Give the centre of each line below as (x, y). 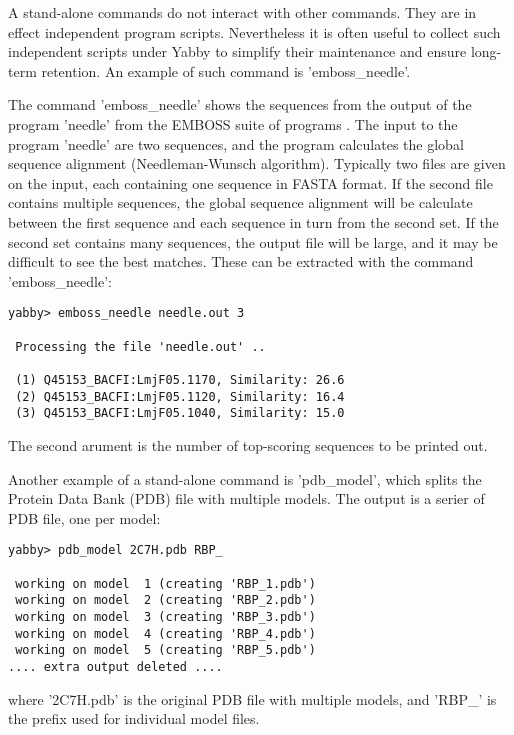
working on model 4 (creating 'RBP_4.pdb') (165, 633)
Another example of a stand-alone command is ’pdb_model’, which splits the (245, 478)
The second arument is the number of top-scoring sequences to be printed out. (248, 444)
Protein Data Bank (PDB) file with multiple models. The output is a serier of (246, 498)
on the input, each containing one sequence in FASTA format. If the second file (250, 182)
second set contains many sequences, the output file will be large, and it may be (253, 241)
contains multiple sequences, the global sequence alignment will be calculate (240, 202)
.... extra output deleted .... (115, 666)
